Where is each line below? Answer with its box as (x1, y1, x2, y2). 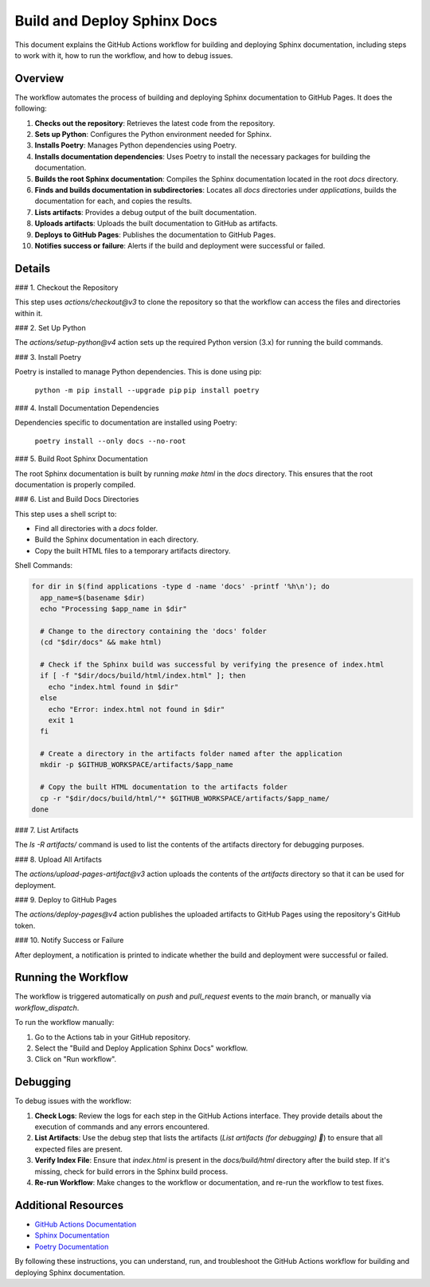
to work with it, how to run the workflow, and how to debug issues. (14, 50, 233, 60)
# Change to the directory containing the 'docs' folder (40, 626, 267, 636)
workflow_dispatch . (14, 1003, 80, 1012)
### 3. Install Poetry (14, 352, 81, 362)
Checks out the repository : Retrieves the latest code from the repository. (34, 118, 276, 127)
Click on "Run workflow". (34, 1054, 117, 1064)
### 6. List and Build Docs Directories (14, 495, 139, 504)
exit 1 (48, 715, 74, 725)
